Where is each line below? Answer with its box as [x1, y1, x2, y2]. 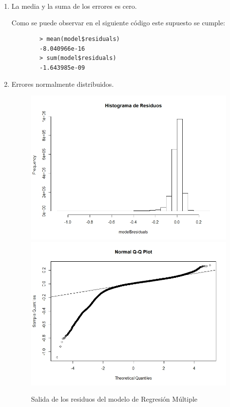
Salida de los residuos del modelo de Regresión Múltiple [31, 394, 198, 404]
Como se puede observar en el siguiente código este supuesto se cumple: [11, 17, 225, 27]
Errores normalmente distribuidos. [11, 78, 114, 89]
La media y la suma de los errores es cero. [11, 1, 137, 11]
